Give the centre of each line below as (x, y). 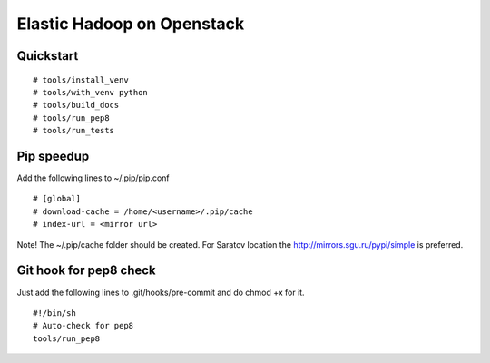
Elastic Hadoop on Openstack (131, 24)
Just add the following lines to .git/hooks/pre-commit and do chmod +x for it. (161, 292)
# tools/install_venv (81, 80)
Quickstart (48, 56)
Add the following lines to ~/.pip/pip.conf (93, 178)
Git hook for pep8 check (86, 271)
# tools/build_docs (76, 105)
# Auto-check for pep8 (83, 326)
